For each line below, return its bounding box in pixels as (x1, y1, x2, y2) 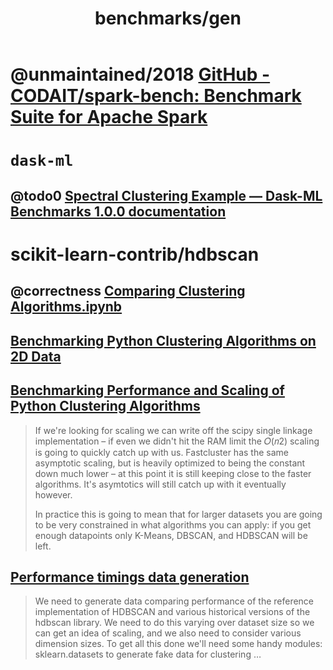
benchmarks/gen (94, 7, 242, 30)
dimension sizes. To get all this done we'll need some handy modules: (34, 638, 323, 650)
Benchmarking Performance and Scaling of (10, 382, 285, 399)
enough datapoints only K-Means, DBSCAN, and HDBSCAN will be (34, 529, 308, 541)
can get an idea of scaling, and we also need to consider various (34, 627, 302, 639)
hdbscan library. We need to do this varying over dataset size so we (34, 617, 315, 629)
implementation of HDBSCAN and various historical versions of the (34, 606, 311, 618)
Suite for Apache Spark (10, 106, 208, 129)
